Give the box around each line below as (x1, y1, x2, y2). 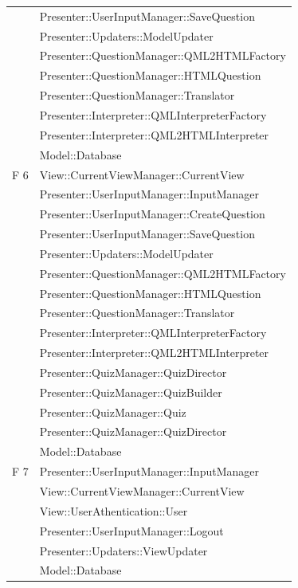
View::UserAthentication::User (39, 502, 188, 519)
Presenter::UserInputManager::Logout (39, 522, 224, 539)
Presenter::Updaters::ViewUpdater (39, 542, 208, 559)
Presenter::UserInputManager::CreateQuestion (39, 206, 265, 222)
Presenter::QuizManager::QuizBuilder (39, 383, 222, 400)
